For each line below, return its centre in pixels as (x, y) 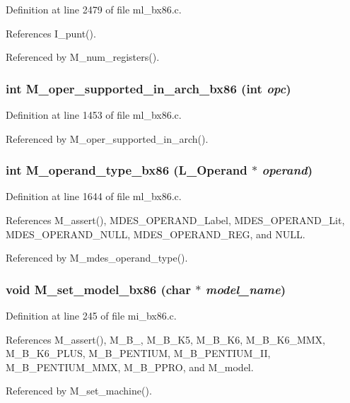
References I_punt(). (51, 33)
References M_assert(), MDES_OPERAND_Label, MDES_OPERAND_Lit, (175, 220)
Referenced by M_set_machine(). (79, 391)
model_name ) (246, 289)
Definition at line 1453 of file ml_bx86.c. (94, 115)
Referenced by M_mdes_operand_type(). (97, 258)
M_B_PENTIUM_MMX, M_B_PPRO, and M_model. (130, 367)
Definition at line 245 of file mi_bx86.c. (91, 315)
